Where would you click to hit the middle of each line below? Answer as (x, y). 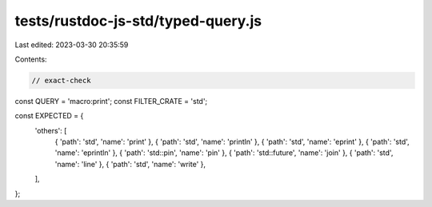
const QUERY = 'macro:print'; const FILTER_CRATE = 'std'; (111, 101)
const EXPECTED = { (49, 116)
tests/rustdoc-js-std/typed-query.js (138, 21)
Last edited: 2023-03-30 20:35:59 (72, 45)
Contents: (31, 59)
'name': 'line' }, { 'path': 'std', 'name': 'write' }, (130, 164)
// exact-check (61, 80)
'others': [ (51, 130)
